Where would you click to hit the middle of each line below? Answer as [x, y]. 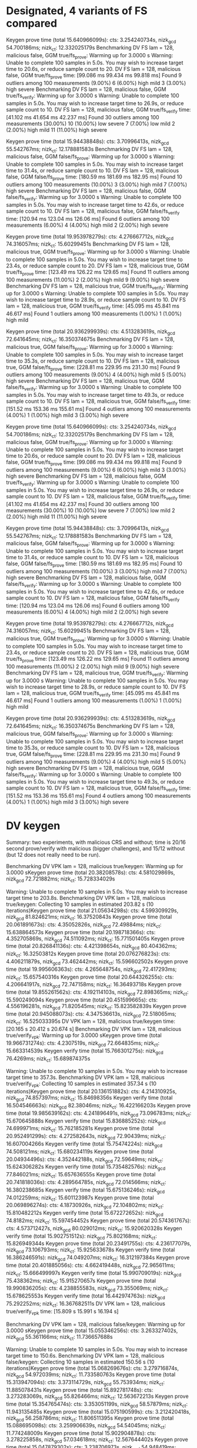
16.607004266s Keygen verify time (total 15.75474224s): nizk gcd [84, 1144]
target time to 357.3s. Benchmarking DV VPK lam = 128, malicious [85, 1077]
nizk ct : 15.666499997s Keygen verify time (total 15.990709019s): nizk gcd [94, 1273]
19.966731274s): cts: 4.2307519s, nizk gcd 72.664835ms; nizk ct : [83, 1043]
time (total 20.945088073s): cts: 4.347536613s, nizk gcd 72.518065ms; [91, 1014]
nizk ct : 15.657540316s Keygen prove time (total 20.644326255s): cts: [90, 977]
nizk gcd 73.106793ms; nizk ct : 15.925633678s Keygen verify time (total [91, 1250]
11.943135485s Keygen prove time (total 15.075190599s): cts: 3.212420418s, [98, 1411]
